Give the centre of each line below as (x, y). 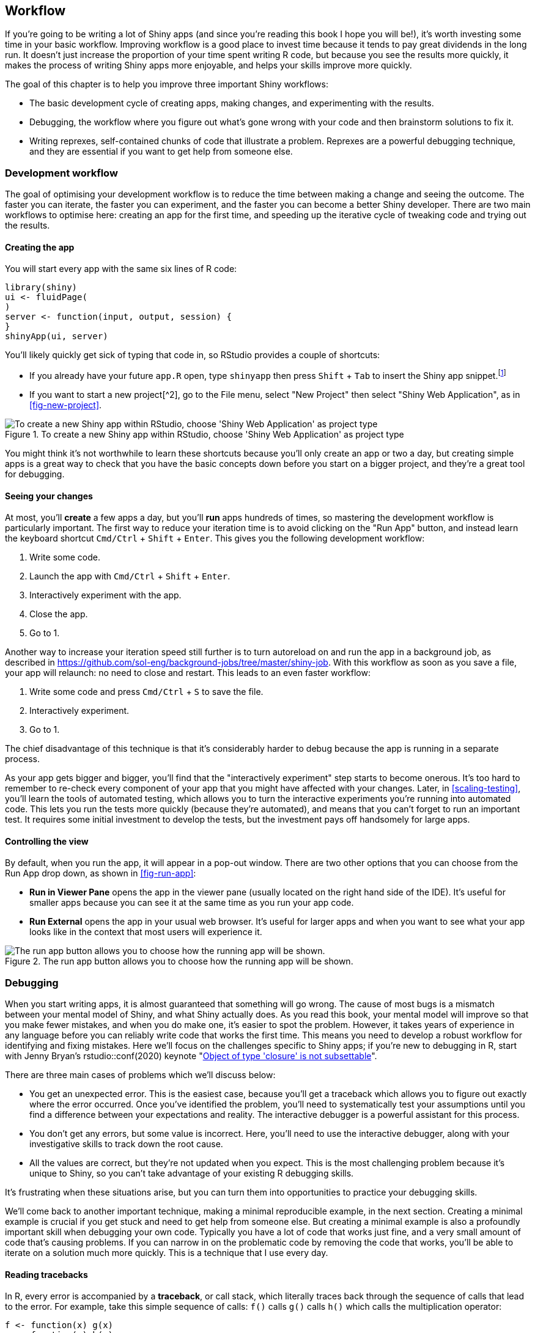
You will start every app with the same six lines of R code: (121, 269)
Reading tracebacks (46, 1274)
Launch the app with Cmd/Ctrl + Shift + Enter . (130, 576)
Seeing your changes (49, 496)
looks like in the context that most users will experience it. (146, 932)
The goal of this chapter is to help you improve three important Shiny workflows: (167, 84)
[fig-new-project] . (66, 405)
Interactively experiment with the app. (105, 595)
